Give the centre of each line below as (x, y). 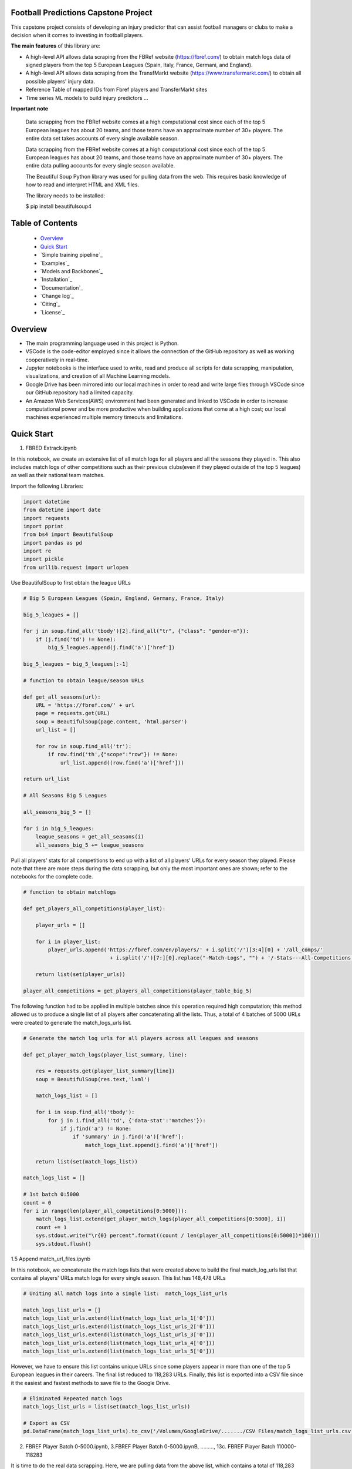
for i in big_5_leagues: (59, 828)
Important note (30, 109)
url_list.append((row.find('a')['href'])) (122, 763)
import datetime (47, 502)
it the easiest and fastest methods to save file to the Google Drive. (91, 1383)
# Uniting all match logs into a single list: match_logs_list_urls (125, 1294)
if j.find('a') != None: (96, 1129)
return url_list (47, 779)
